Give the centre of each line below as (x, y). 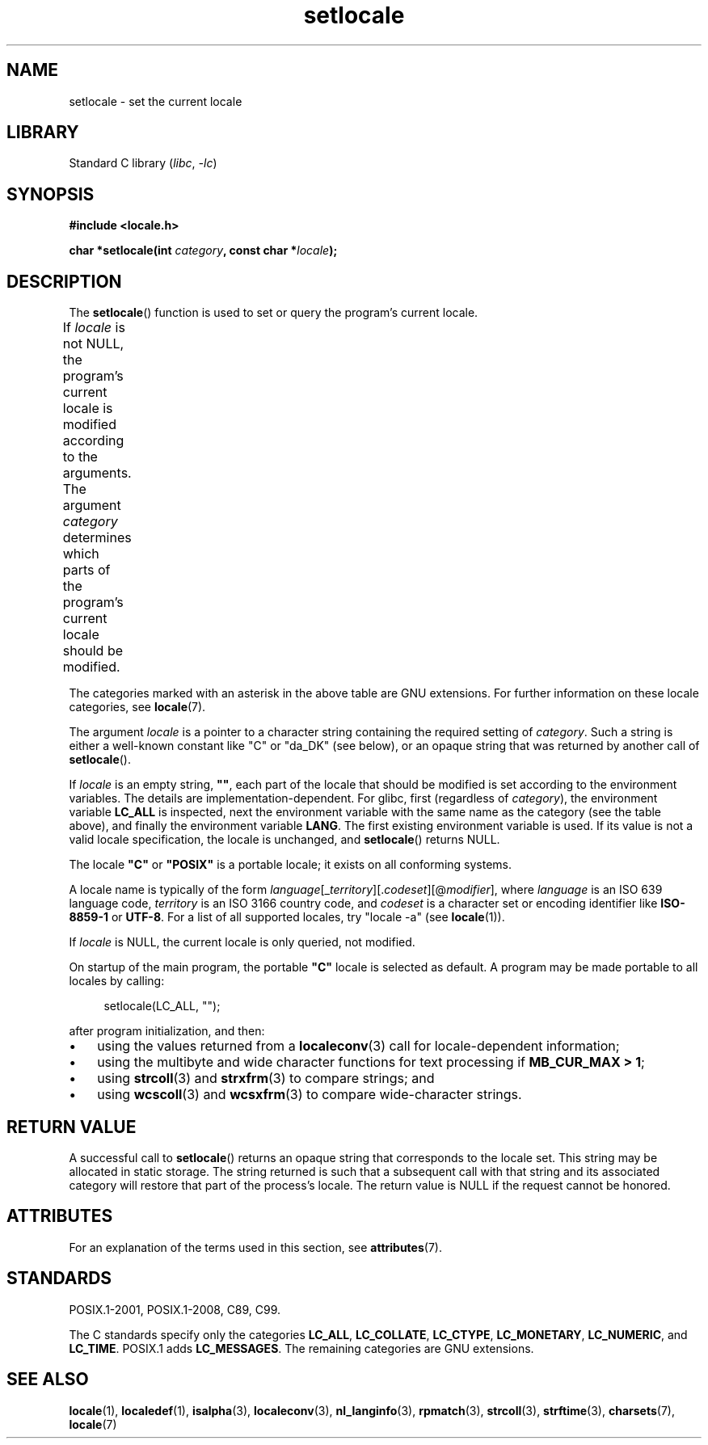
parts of (86, 570)
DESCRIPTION (64, 281)
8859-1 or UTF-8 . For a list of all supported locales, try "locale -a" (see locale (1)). (287, 917)
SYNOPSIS (51, 194)
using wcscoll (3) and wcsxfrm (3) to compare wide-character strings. (310, 1095)
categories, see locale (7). (137, 707)
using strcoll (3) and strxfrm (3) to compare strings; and (266, 1078)
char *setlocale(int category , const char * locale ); (203, 251)
